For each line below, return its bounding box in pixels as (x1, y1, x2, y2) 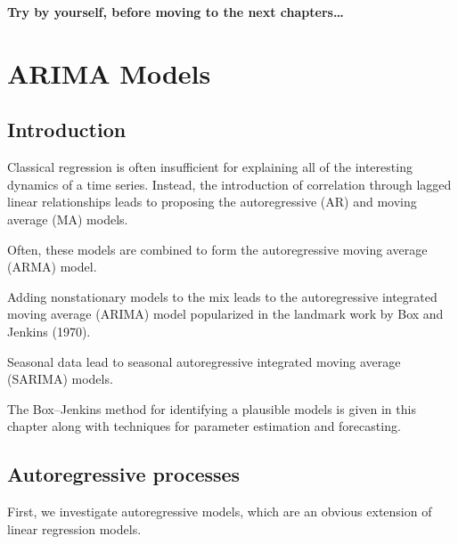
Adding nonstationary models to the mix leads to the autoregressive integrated (7, 287, 438, 305)
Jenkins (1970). (7, 321, 91, 340)
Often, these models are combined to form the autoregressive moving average (7, 240, 428, 258)
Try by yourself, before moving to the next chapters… (7, 3, 344, 20)
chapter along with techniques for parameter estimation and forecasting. (7, 417, 401, 435)
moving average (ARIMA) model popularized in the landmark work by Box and (7, 304, 444, 323)
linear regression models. (7, 519, 142, 538)
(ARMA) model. (7, 257, 97, 276)
